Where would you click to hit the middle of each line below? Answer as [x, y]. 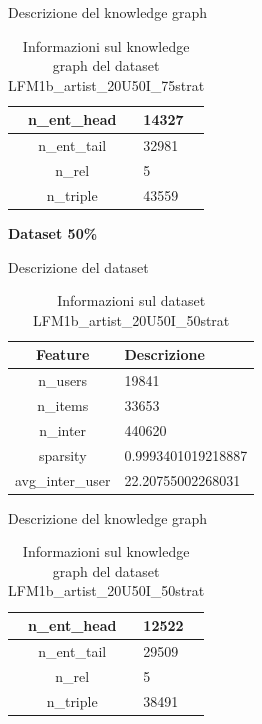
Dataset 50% [53, 233]
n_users [63, 380]
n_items [63, 405]
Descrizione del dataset [78, 266]
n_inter [63, 429]
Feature [63, 354]
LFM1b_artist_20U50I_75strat [106, 84]
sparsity [62, 454]
